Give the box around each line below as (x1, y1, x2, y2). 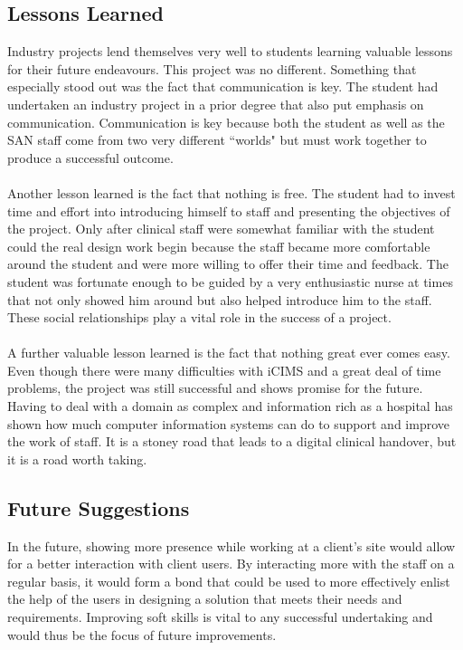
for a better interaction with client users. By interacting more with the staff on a (7, 554, 455, 573)
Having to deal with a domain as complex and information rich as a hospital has (7, 397, 453, 416)
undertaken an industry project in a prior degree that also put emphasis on (7, 94, 424, 113)
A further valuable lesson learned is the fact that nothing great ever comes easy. (7, 343, 450, 362)
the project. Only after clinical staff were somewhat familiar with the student (7, 219, 435, 238)
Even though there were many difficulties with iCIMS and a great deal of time (7, 360, 441, 379)
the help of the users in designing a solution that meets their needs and (7, 589, 402, 608)
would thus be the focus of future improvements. (7, 625, 277, 644)
